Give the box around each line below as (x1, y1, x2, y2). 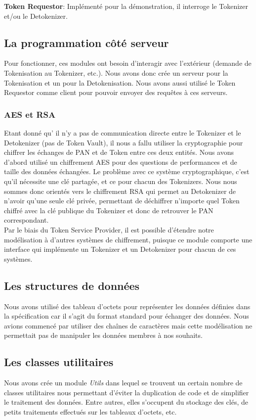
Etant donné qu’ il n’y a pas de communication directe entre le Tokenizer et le (4, 127, 241, 138)
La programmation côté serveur (4, 35, 169, 50)
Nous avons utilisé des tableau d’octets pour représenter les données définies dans (4, 301, 251, 311)
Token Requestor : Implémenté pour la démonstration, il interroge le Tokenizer (4, 1, 248, 11)
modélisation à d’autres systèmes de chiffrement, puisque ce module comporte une (4, 234, 253, 244)
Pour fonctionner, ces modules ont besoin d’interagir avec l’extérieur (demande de (4, 58, 252, 68)
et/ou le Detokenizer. (4, 10, 68, 21)
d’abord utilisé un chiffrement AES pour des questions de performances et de (4, 156, 237, 167)
